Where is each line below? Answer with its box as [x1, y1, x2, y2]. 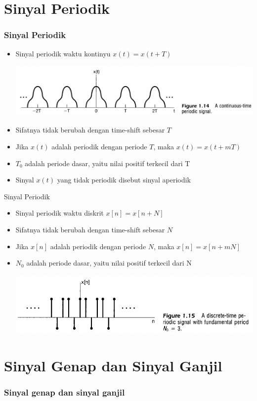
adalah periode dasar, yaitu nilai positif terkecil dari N [26, 258, 192, 268]
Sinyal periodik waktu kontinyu [15, 48, 111, 58]
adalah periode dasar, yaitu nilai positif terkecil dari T [25, 158, 190, 168]
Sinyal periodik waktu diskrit [15, 208, 104, 218]
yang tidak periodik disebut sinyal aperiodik [57, 175, 191, 185]
